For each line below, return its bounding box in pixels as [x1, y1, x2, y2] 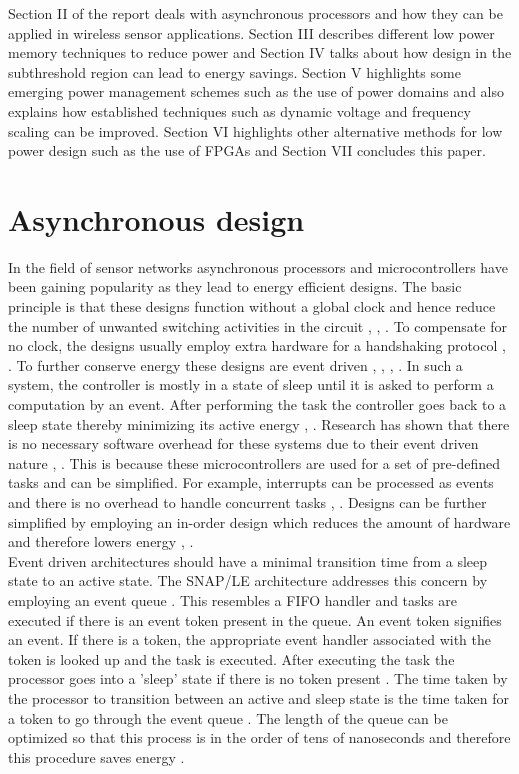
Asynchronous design [8, 198, 305, 239]
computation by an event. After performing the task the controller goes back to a [8, 394, 507, 415]
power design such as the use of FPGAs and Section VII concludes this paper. [8, 140, 486, 161]
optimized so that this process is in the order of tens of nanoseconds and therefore [8, 727, 511, 748]
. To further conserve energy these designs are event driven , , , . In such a [8, 354, 463, 375]
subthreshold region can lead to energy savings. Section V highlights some [8, 61, 461, 82]
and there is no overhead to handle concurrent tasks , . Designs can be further [8, 492, 487, 512]
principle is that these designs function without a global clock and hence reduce [8, 296, 496, 317]
